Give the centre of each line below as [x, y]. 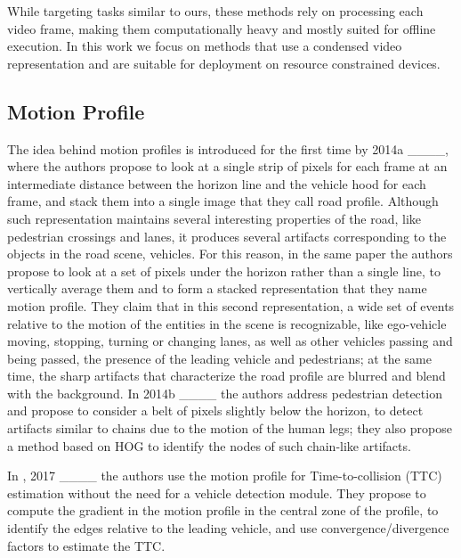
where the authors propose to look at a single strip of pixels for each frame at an [227, 166]
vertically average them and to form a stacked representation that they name [217, 288]
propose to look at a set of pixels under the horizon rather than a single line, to [224, 271]
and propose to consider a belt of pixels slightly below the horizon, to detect [215, 410]
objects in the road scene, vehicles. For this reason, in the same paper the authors [230, 254]
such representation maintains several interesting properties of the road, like [214, 218]
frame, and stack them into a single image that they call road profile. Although [223, 201]
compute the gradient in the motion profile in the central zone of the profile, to [223, 510]
